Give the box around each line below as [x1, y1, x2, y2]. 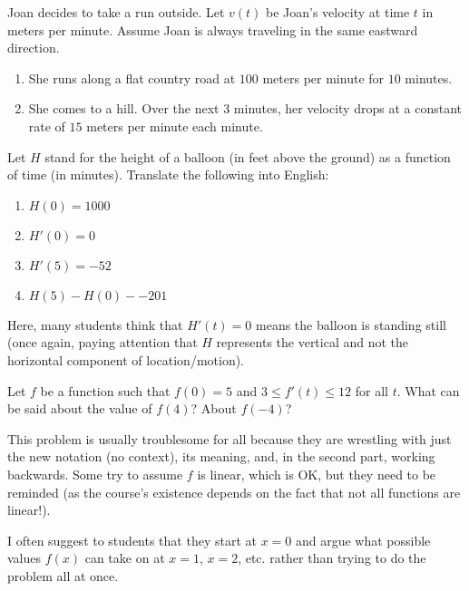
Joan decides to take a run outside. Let [7, 3, 225, 21]
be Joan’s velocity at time [266, 3, 410, 21]
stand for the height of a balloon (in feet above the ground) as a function [44, 147, 451, 166]
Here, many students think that [7, 315, 183, 334]
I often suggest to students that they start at [7, 530, 257, 549]
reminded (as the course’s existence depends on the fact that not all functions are [7, 482, 461, 501]
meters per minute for [262, 68, 385, 87]
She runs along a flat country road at [28, 68, 236, 87]
